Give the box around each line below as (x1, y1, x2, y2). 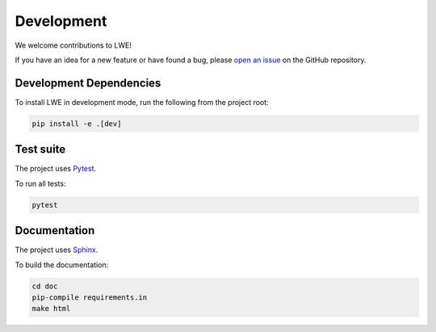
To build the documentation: (15, 259, 109, 270)
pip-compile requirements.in (31, 292, 148, 302)
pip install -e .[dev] (31, 119, 122, 128)
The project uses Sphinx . (15, 245, 99, 254)
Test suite (15, 142, 66, 157)
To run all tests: (15, 179, 66, 188)
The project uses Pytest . (15, 164, 97, 174)
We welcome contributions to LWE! (15, 40, 132, 50)
